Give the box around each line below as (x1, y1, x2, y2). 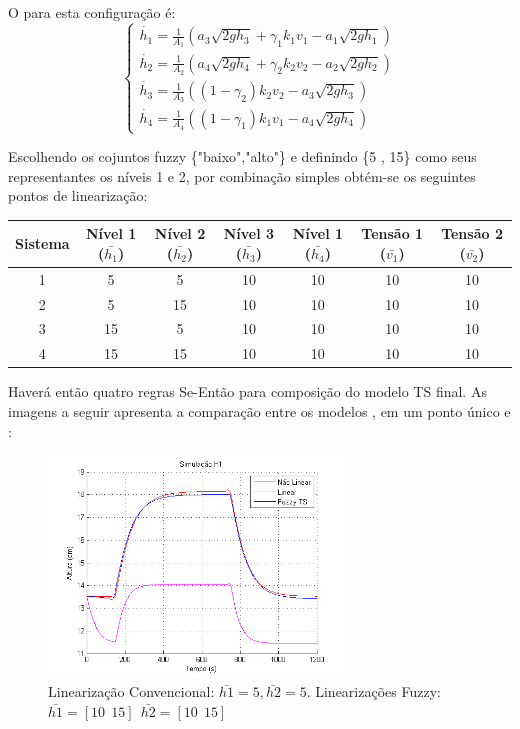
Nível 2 (154, 223, 206, 244)
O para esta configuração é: (8, 2, 176, 22)
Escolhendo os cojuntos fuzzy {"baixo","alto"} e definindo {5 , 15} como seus (8, 146, 477, 167)
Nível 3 (223, 223, 275, 244)
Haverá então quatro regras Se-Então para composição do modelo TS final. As (8, 381, 487, 402)
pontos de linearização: (8, 185, 148, 206)
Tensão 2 (441, 223, 503, 244)
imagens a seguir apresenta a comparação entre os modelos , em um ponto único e (8, 400, 511, 421)
